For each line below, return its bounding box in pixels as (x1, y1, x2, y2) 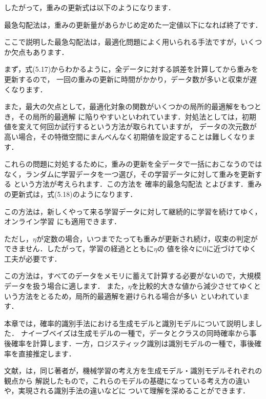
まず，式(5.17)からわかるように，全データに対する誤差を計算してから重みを (4, 64, 258, 74)
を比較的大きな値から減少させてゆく (131, 281, 254, 291)
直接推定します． (18, 348, 76, 358)
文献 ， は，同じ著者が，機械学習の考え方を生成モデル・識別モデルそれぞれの (4, 365, 262, 376)
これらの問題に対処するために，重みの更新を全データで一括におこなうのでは (4, 158, 262, 169)
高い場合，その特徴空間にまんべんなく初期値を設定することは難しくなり (4, 131, 248, 142)
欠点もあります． (11, 46, 69, 57)
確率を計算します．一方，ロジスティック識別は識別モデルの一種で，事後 (11, 338, 255, 349)
